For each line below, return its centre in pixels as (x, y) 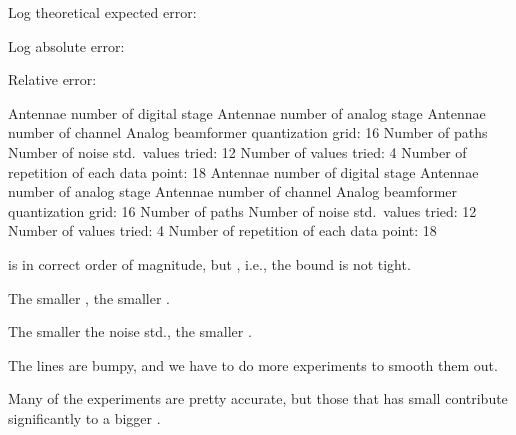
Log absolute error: (66, 45)
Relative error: (52, 79)
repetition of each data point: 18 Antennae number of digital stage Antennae (243, 171)
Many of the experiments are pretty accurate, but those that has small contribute (258, 398)
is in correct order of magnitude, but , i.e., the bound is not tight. (209, 263)
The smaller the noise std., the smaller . (130, 331)
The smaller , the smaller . (89, 297)
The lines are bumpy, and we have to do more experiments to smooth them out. (253, 364)
